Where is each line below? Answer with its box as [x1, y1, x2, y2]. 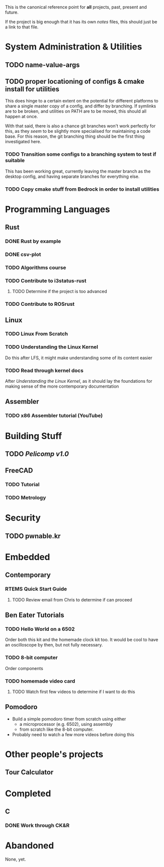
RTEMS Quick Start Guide [5, 586, 67, 593]
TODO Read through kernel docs [5, 367, 84, 374]
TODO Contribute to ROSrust [5, 301, 75, 308]
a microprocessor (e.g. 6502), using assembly [19, 721, 113, 727]
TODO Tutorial [5, 481, 40, 488]
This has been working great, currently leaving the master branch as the [5, 168, 151, 174]
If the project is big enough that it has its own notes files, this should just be [5, 19, 158, 25]
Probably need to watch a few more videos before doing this [12, 731, 135, 737]
